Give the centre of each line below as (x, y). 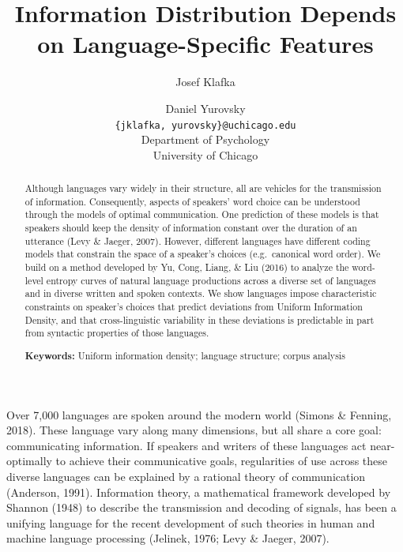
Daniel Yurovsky (205, 108)
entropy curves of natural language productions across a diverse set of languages (211, 280)
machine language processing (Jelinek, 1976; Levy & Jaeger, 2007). (168, 538)
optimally (29, 461)
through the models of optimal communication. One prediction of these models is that (202, 214)
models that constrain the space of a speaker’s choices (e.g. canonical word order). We (203, 254)
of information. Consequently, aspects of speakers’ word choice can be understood (192, 201)
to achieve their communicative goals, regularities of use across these (222, 461)
